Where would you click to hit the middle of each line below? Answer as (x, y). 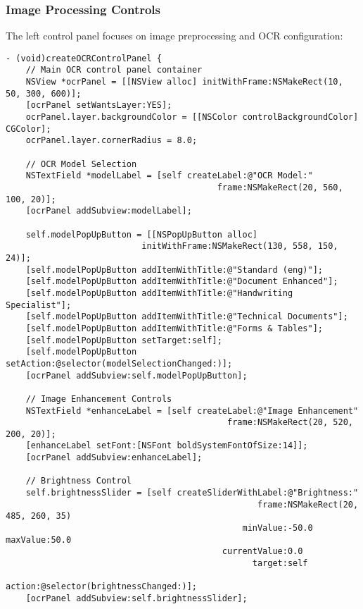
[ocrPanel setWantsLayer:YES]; (99, 105)
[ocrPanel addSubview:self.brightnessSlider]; (136, 598)
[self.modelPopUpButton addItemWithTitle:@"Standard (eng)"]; (174, 270)
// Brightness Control (78, 481)
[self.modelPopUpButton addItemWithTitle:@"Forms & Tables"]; (174, 328)
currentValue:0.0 (262, 552)
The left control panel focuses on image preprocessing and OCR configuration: (174, 36)
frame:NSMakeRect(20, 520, (290, 423)
